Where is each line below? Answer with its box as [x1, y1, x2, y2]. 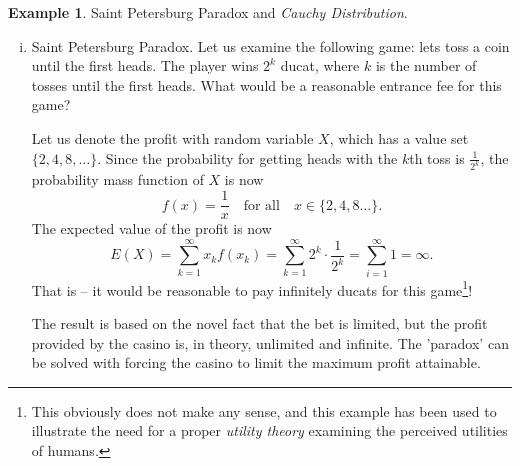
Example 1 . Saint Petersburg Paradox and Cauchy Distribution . [8, 2, 408, 22]
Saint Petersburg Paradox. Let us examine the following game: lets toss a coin [31, 35, 510, 56]
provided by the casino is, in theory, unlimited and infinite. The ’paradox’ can [31, 332, 509, 353]
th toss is [409, 147, 465, 168]
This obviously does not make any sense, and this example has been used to [31, 400, 497, 421]
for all [243, 198, 280, 213]
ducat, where [280, 55, 360, 76]
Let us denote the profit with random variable [31, 127, 314, 148]
